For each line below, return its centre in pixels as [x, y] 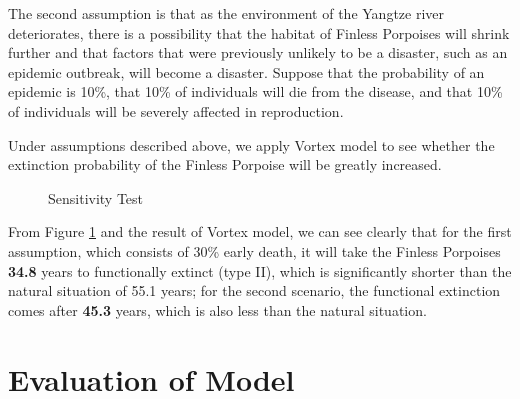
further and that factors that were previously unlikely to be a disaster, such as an [258, 52]
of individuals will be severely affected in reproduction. [176, 110]
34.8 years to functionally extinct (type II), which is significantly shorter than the [260, 270]
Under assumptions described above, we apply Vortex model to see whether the [251, 144]
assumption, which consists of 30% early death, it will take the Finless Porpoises [254, 250]
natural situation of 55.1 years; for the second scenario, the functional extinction [254, 290]
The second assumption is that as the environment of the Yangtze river [226, 13]
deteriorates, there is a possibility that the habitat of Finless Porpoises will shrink [259, 32]
